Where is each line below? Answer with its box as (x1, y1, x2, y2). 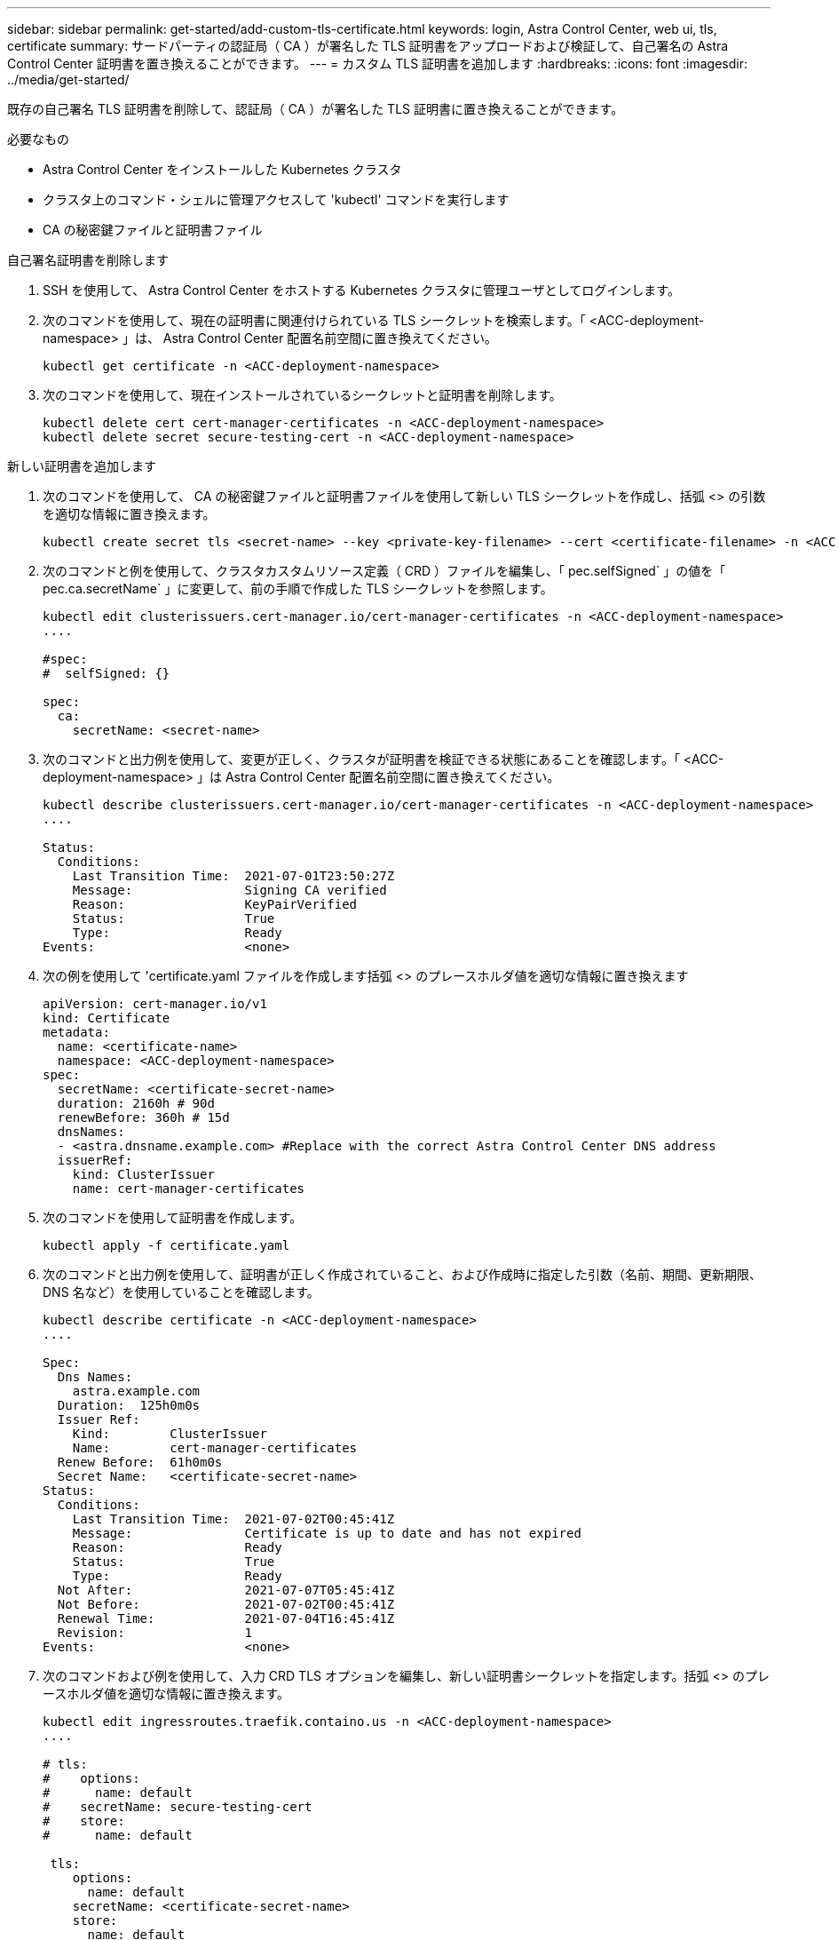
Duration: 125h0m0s (57, 1398, 201, 1412)
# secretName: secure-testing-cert (43, 1800, 312, 1814)
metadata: (43, 1025, 110, 1039)
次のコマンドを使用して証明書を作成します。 (43, 1210, 303, 1225)
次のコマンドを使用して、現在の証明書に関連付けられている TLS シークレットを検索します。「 (43, 313, 586, 328)
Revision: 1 (57, 1626, 253, 1640)
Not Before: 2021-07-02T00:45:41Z (57, 1597, 395, 1611)
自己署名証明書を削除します (7, 252, 169, 267)
